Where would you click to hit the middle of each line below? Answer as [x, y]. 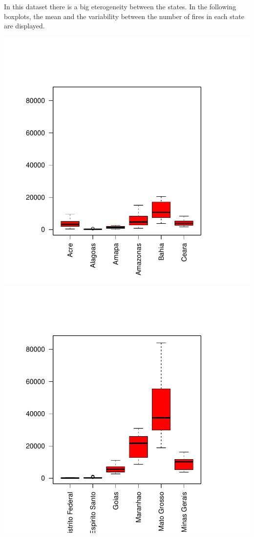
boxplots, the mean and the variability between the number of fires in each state [124, 16]
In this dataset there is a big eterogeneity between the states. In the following [120, 6]
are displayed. [24, 26]
